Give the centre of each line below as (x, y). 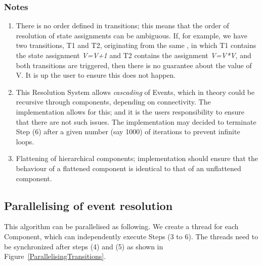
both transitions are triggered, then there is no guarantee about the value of (134, 65)
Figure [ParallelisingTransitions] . (55, 256)
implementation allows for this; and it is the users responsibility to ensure (130, 111)
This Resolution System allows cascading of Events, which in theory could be (135, 92)
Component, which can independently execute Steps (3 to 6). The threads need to (131, 236)
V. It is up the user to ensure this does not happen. (96, 75)
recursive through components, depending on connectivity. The (113, 102)
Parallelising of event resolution (89, 205)
